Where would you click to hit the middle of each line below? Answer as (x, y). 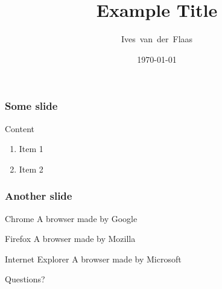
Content (20, 128)
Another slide (39, 196)
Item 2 (31, 169)
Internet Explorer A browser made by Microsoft (93, 259)
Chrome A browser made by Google (71, 218)
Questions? (25, 279)
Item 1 (31, 149)
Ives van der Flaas (157, 39)
